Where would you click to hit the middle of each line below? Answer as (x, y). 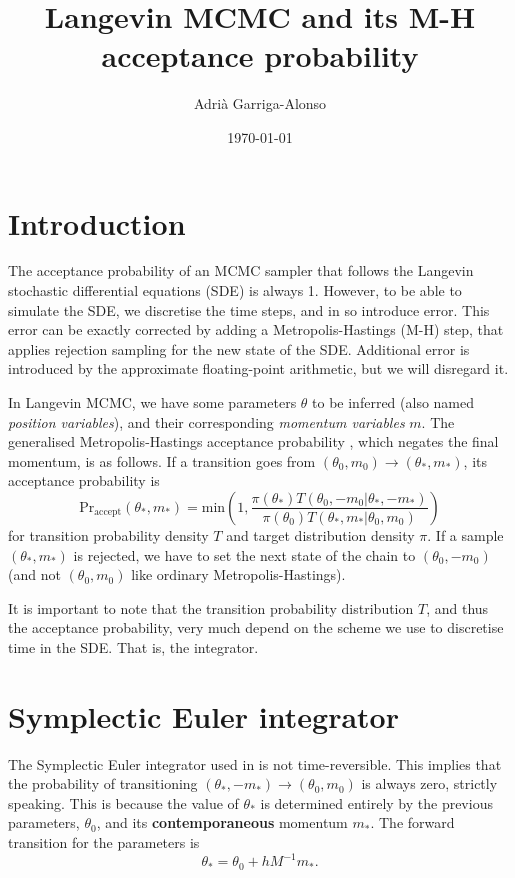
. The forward (412, 822)
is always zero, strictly (429, 783)
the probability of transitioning (103, 783)
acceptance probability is (84, 480)
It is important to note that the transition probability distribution (211, 607)
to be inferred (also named (393, 402)
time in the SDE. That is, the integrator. (133, 646)
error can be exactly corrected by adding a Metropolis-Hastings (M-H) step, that (256, 329)
